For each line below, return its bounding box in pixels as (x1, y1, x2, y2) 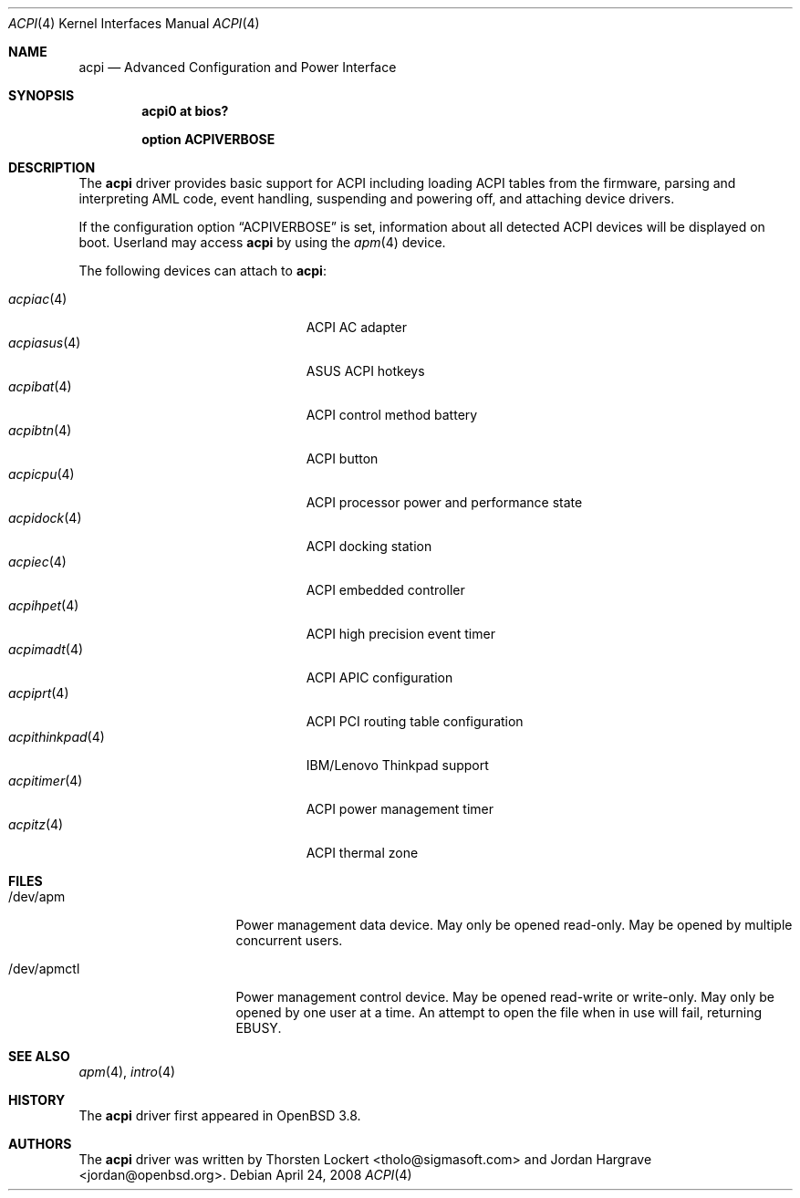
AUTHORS (8, 1136, 72, 1151)
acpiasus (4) (8, 335, 81, 350)
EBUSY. (235, 1020, 282, 1036)
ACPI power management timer (306, 801, 494, 817)
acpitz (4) (8, 817, 64, 832)
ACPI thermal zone (306, 845, 419, 860)
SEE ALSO (8, 1048, 70, 1064)
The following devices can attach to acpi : (78, 263, 327, 278)
